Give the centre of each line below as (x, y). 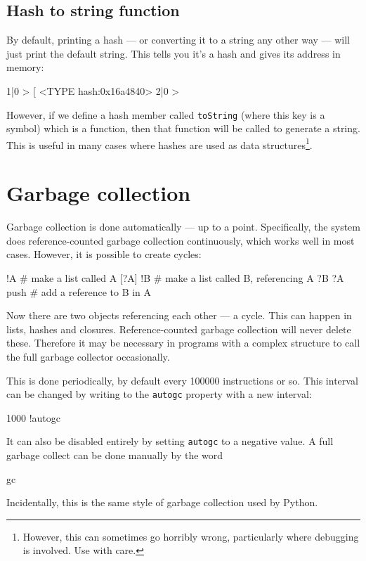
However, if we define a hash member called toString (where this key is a (166, 114)
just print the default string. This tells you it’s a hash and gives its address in (174, 53)
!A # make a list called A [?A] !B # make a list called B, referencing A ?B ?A (175, 277)
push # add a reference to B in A (79, 291)
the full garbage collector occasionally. (88, 356)
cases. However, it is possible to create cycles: (104, 254)
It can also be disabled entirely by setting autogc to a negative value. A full (170, 441)
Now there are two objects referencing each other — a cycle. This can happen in (179, 315)
